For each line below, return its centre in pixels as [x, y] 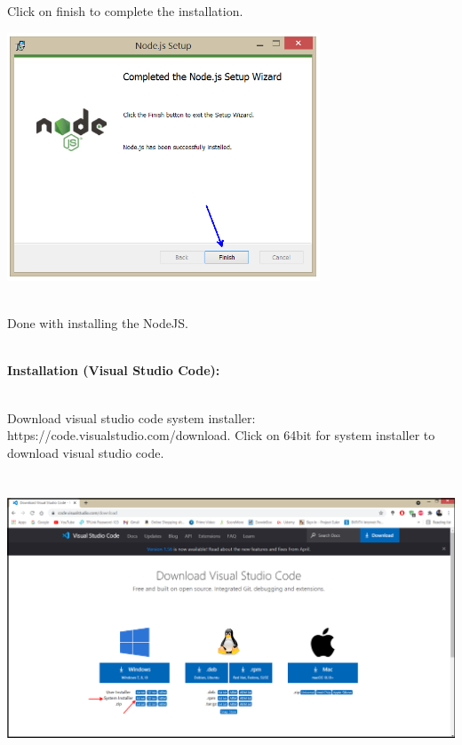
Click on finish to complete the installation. [125, 11]
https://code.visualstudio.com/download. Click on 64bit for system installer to [221, 435]
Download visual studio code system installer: [131, 417]
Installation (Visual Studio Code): [114, 370]
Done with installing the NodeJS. [98, 323]
